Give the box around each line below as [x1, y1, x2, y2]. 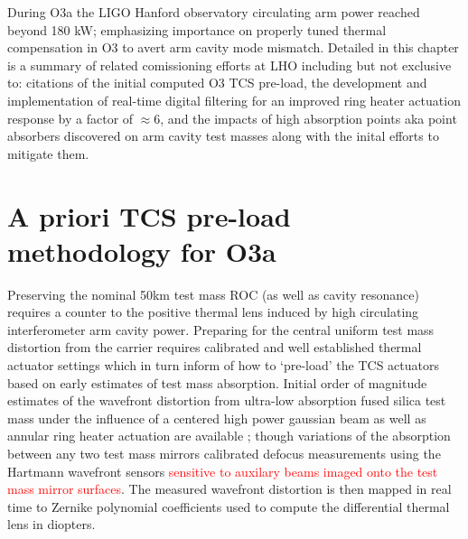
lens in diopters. [7, 515, 96, 534]
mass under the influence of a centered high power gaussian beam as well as [7, 408, 426, 427]
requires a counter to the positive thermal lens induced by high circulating [7, 302, 419, 321]
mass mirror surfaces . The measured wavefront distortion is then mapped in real [7, 479, 452, 498]
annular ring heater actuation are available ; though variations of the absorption [7, 426, 451, 445]
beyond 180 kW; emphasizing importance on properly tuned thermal [7, 20, 387, 39]
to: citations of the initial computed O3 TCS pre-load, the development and [7, 73, 427, 92]
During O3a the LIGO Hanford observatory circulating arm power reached [7, 3, 420, 21]
